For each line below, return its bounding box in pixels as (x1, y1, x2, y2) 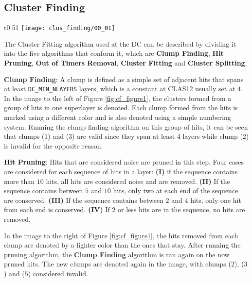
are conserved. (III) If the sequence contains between (4, 195, 163, 205)
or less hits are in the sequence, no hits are (118, 204, 245, 215)
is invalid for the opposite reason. (4, 140, 103, 150)
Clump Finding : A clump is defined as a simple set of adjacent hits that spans (4, 74, 244, 84)
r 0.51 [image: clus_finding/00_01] (4, 22, 115, 33)
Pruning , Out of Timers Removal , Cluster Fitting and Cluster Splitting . (4, 58, 247, 68)
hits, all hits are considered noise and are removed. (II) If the (46, 176, 230, 186)
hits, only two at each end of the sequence (113, 185, 238, 196)
